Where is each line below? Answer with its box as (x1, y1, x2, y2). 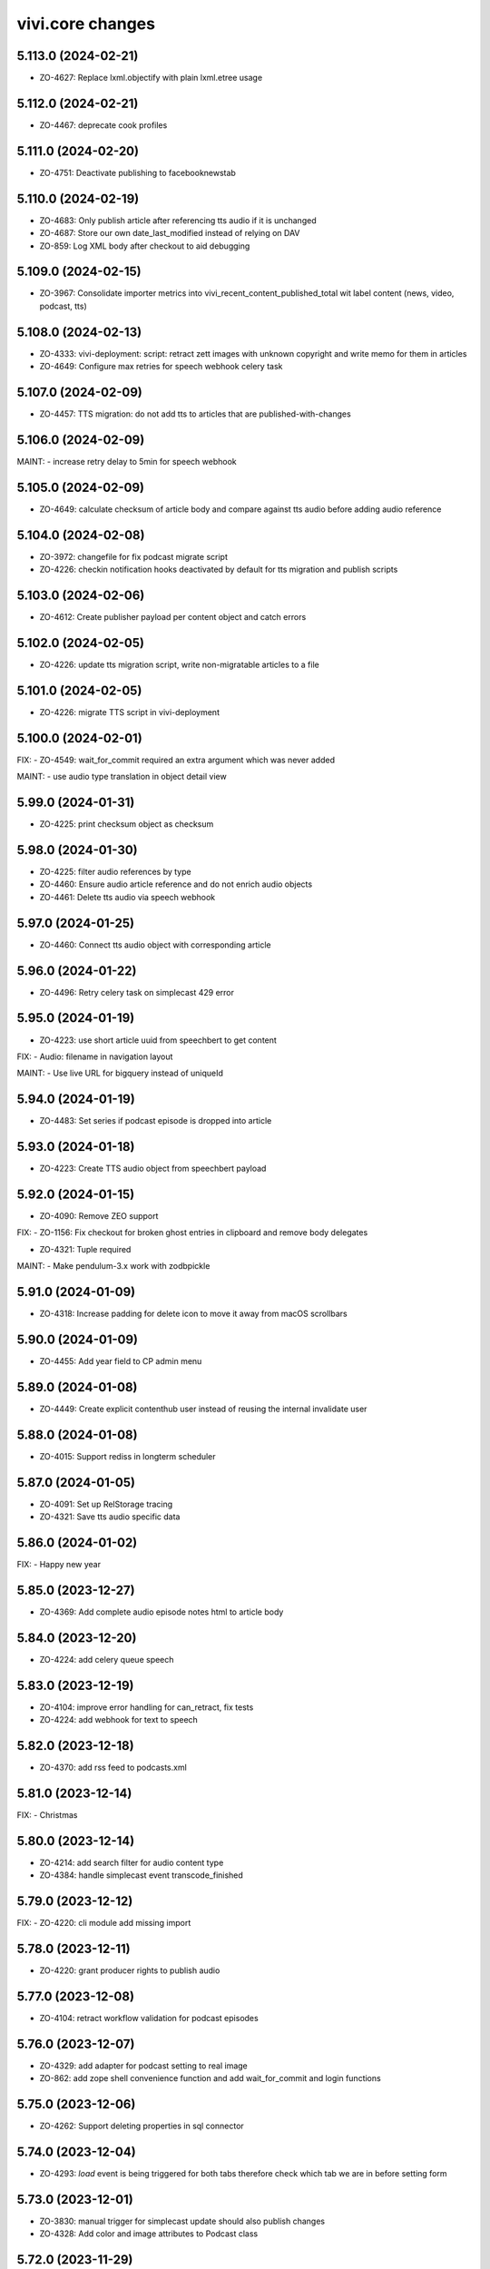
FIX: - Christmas (16, 1809, 78, 1820)
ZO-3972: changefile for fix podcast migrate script (39, 551, 229, 562)
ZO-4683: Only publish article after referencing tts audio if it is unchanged (39, 214, 317, 226)
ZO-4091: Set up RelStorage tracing (39, 1498, 173, 1509)
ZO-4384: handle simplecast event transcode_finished (39, 1870, 244, 1881)
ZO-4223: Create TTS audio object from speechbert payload (39, 1163, 267, 1174)
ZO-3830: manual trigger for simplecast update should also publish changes (39, 2215, 326, 2226)
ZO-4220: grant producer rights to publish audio (39, 1965, 220, 1976)
